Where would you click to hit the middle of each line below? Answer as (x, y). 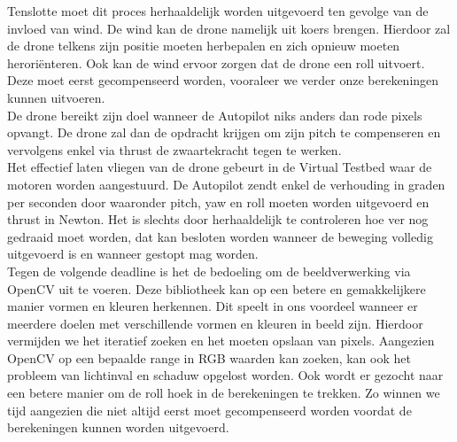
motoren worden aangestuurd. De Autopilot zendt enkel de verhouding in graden (226, 184)
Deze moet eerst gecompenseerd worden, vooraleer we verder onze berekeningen (223, 80)
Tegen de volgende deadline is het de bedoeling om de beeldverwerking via (209, 271)
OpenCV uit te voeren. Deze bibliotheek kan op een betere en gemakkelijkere (217, 288)
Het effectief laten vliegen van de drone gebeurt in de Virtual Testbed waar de (220, 167)
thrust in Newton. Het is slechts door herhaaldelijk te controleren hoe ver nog (218, 219)
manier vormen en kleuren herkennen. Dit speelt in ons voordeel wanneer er (213, 306)
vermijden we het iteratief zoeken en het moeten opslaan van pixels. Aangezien (221, 341)
